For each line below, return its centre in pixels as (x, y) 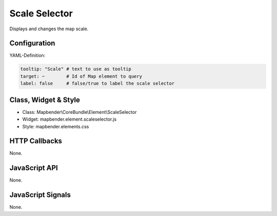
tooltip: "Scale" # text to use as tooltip (76, 69)
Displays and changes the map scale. (49, 29)
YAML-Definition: (27, 55)
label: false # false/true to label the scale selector (97, 84)
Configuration (32, 43)
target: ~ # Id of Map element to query (81, 76)
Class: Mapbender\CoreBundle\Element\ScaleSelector (80, 112)
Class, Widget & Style (45, 100)
